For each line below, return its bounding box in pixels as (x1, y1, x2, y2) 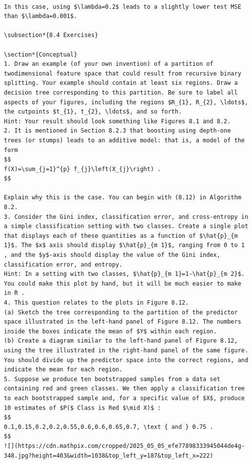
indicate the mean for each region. (4, 366, 123, 373)
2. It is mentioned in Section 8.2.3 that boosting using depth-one (4, 127, 231, 135)
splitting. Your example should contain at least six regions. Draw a (4, 79, 238, 87)
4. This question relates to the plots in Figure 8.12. (4, 299, 189, 306)
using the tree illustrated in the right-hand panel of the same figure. (4, 347, 249, 354)
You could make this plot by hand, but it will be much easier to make (4, 280, 241, 287)
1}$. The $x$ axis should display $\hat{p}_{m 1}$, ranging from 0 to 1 (4, 242, 245, 249)
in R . (4, 289, 25, 297)
